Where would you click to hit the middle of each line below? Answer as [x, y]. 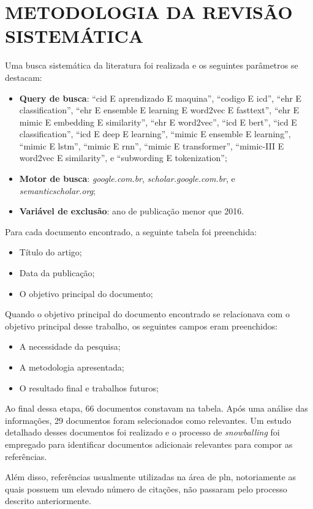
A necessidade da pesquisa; [70, 346]
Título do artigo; [51, 252]
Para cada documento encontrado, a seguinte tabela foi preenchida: [131, 231]
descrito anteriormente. [48, 501]
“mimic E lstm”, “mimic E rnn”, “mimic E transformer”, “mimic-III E [152, 145]
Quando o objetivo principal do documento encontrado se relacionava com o [147, 314]
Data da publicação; [57, 273]
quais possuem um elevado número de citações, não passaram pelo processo [146, 488]
